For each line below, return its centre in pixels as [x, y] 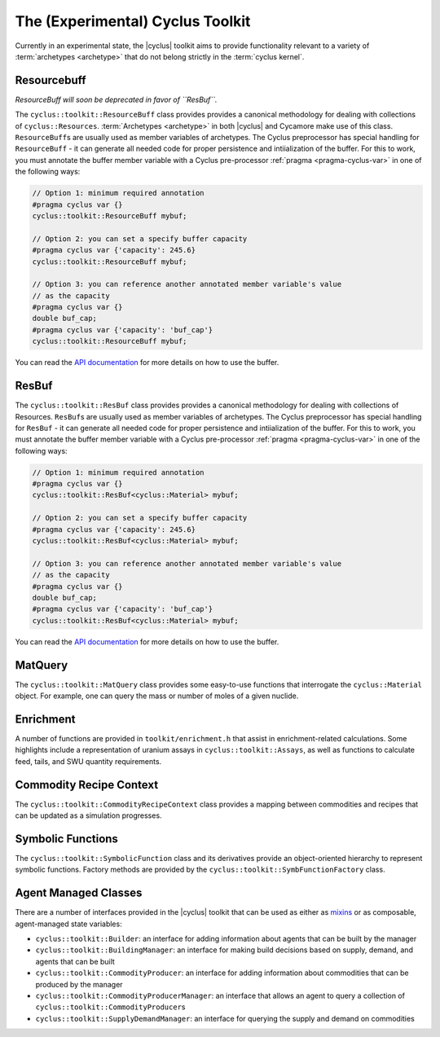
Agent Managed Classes [79, 893]
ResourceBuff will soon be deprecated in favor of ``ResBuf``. [116, 99]
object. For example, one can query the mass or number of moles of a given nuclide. [157, 696]
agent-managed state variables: [68, 924]
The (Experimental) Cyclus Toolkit [133, 21]
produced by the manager [79, 984]
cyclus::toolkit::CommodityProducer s [110, 1007]
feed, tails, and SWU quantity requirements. [88, 761]
